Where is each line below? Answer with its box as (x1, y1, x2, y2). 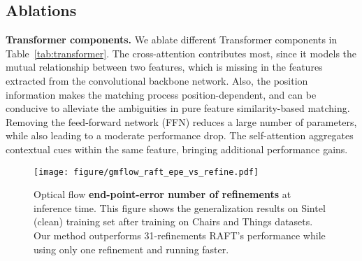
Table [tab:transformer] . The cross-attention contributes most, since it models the (6, 45, 357, 60)
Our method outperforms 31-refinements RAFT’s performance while (34, 227, 326, 242)
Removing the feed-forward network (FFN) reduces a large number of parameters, (6, 114, 357, 129)
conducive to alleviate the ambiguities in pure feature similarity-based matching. (6, 101, 350, 115)
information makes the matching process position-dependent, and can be (6, 87, 317, 101)
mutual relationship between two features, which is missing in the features (6, 59, 323, 74)
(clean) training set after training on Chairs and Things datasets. (34, 214, 313, 229)
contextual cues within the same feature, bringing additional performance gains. (6, 141, 348, 156)
